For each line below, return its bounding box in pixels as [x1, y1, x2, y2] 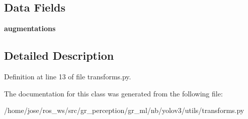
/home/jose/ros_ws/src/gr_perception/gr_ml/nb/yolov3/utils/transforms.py [4, 105, 244, 115]
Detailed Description [4, 48, 114, 63]
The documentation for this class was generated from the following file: [4, 88, 223, 98]
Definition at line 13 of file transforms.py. [4, 71, 131, 81]
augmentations [4, 23, 56, 34]
